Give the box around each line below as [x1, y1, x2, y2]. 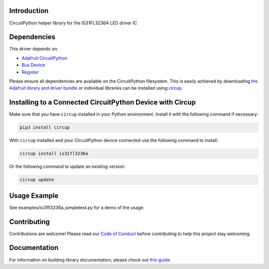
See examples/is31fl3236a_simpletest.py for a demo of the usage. [9, 204, 145, 210]
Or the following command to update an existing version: [9, 163, 126, 169]
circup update [19, 177, 54, 183]
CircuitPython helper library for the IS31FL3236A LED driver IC [9, 20, 137, 26]
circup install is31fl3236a [19, 151, 88, 156]
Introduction [9, 6, 49, 15]
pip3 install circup [19, 125, 70, 131]
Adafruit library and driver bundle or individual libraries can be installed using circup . [9, 85, 183, 91]
